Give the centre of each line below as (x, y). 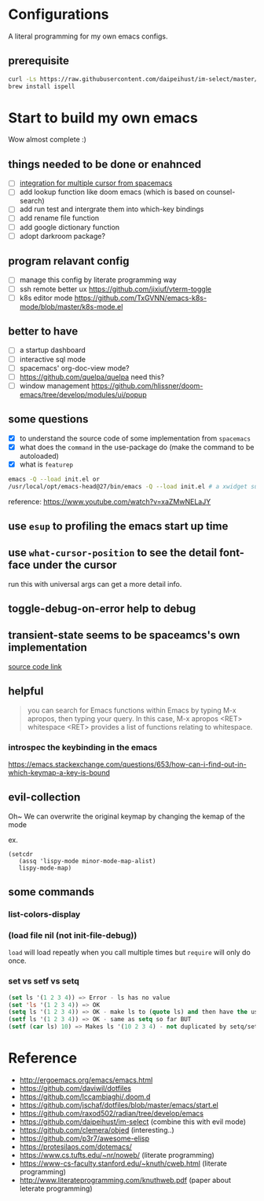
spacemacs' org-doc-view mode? (74, 368)
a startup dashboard (53, 350)
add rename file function (59, 218)
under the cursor (75, 565)
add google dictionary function (70, 227)
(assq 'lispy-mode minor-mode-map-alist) (87, 861)
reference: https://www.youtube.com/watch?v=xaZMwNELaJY (110, 501)
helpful (26, 692)
